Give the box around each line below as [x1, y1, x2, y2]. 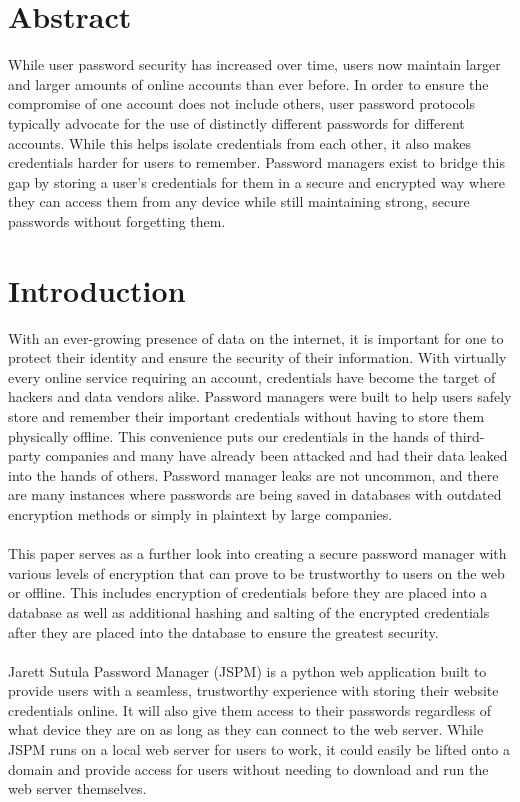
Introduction [8, 269, 186, 310]
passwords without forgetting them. [8, 210, 226, 231]
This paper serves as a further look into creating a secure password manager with [8, 543, 507, 564]
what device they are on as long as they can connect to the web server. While [8, 719, 484, 740]
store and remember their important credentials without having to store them [8, 405, 485, 426]
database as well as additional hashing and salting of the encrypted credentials [8, 601, 490, 622]
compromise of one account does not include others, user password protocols [8, 93, 475, 114]
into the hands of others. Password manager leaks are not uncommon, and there [8, 464, 499, 485]
